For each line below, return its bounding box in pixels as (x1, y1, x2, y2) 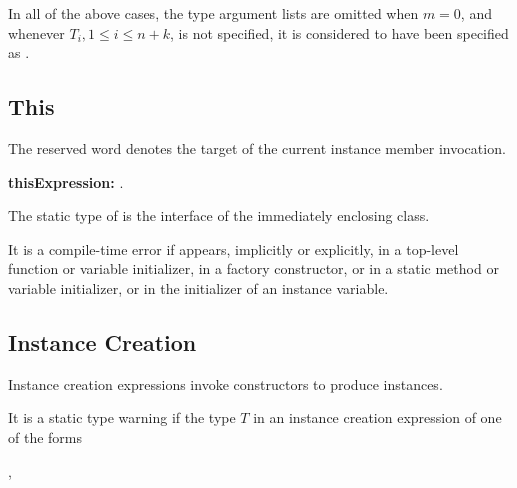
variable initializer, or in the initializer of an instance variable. (8, 277, 389, 298)
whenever (8, 22, 65, 43)
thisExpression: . (8, 171, 124, 192)
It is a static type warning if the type (8, 407, 236, 428)
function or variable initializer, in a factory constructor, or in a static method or (8, 258, 499, 279)
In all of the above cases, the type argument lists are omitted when (8, 3, 419, 23)
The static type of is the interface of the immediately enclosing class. (8, 205, 430, 226)
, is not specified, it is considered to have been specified (170, 22, 509, 43)
